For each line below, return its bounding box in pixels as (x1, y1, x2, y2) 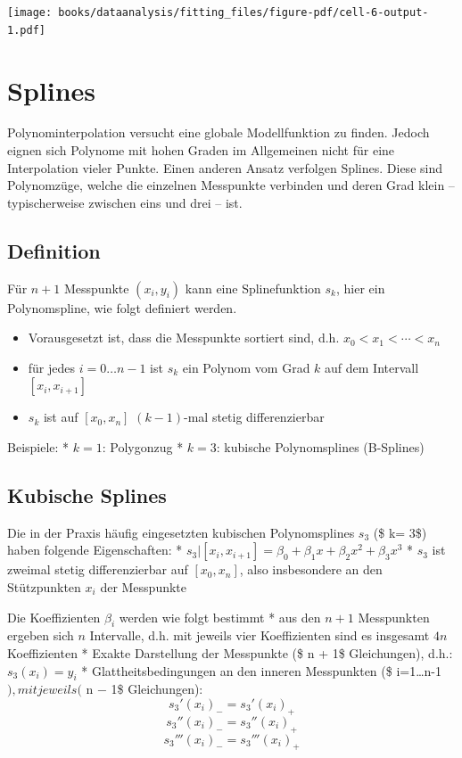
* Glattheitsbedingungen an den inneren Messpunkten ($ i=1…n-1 (81, 661, 442, 680)
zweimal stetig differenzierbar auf (7, 560, 188, 579)
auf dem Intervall (325, 358, 419, 376)
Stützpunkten (7, 577, 81, 596)
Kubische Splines (7, 481, 167, 508)
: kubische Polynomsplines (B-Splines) (216, 437, 425, 456)
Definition (7, 236, 101, 264)
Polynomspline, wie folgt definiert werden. (7, 298, 237, 317)
